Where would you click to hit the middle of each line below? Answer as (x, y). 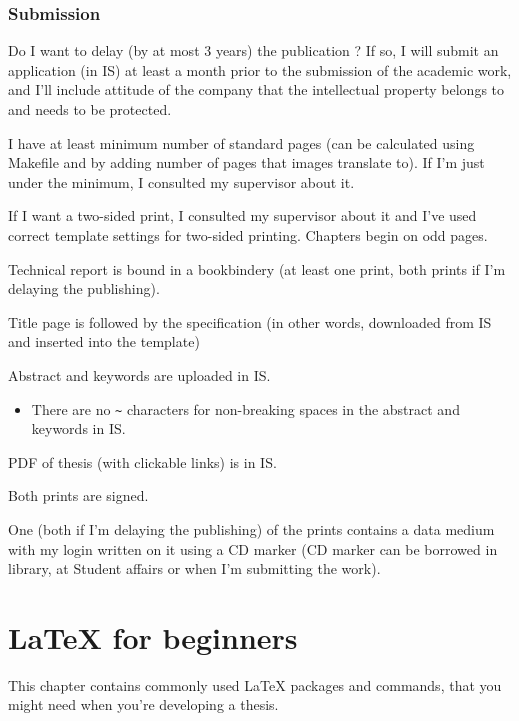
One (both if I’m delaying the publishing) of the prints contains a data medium (251, 528)
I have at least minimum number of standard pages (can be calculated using (241, 142)
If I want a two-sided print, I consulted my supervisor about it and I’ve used (242, 215)
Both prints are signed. (78, 495)
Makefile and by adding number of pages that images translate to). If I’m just (246, 162)
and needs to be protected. (90, 109)
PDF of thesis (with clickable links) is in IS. (142, 461)
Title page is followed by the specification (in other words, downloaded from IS (250, 321)
